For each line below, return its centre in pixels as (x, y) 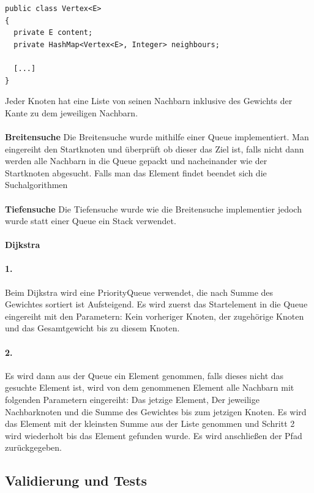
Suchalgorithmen (36, 185)
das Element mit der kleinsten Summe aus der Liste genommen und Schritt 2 (150, 423)
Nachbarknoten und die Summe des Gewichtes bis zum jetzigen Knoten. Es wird (156, 411)
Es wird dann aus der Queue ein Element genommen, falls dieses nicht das (144, 375)
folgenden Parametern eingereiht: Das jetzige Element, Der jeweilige (132, 400)
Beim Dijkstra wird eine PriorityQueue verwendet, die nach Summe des (139, 292)
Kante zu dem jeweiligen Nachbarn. (72, 112)
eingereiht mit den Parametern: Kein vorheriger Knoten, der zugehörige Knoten (155, 316)
